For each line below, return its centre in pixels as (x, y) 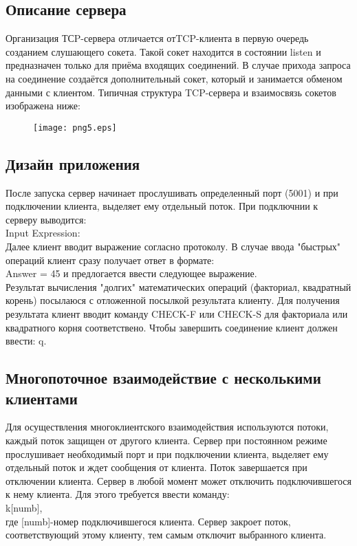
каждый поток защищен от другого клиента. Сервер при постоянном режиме (166, 440)
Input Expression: (43, 233)
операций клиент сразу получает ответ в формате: (110, 260)
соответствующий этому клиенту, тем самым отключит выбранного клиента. (166, 535)
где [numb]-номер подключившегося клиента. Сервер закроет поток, (148, 521)
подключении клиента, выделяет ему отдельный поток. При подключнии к (162, 206)
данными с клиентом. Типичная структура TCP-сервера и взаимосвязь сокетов (171, 92)
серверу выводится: (46, 219)
